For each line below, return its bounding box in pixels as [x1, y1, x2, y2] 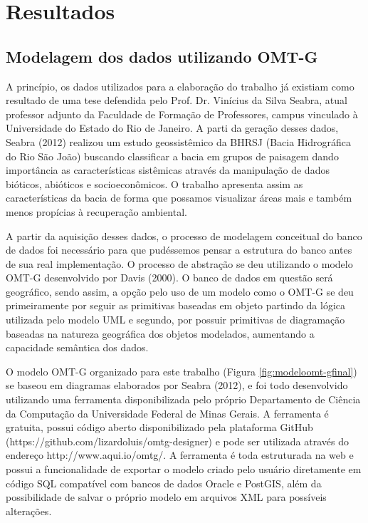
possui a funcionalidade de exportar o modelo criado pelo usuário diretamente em [6, 462, 362, 477]
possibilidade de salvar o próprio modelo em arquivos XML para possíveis [6, 490, 327, 504]
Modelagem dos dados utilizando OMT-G [6, 45, 318, 67]
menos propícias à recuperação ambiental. [6, 204, 187, 219]
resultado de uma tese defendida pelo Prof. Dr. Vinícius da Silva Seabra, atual [6, 93, 347, 108]
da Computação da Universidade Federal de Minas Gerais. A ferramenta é [6, 405, 329, 420]
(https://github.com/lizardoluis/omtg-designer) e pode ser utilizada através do [6, 433, 349, 448]
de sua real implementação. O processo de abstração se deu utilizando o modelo [6, 256, 353, 271]
